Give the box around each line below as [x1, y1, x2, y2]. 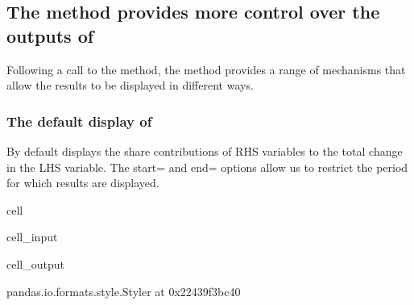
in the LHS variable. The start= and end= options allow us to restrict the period [6, 158, 408, 175]
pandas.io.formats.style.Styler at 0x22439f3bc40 [6, 282, 241, 299]
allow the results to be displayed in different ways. [6, 77, 254, 94]
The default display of [6, 111, 152, 131]
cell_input [6, 228, 58, 245]
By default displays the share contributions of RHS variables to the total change [6, 143, 403, 159]
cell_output [6, 255, 64, 272]
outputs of [6, 23, 94, 48]
